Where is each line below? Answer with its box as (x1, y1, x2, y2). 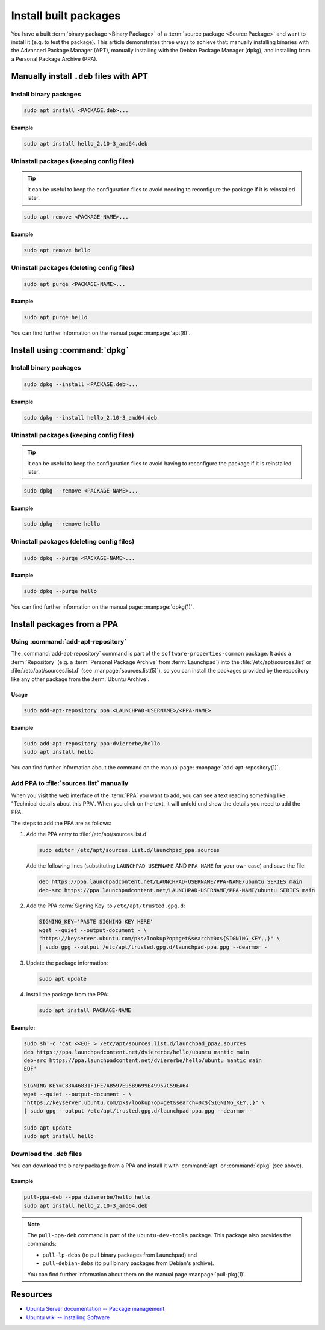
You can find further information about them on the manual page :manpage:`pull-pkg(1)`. (27, 1270, 247, 1278)
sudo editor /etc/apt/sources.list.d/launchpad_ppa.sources (39, 847, 220, 854)
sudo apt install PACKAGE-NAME (39, 1007, 132, 1014)
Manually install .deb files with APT (11, 71, 149, 81)
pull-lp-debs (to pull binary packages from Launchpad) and (42, 1251, 197, 1258)
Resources (11, 1289, 52, 1300)
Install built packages (11, 9, 121, 22)
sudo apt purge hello (23, 314, 88, 321)
